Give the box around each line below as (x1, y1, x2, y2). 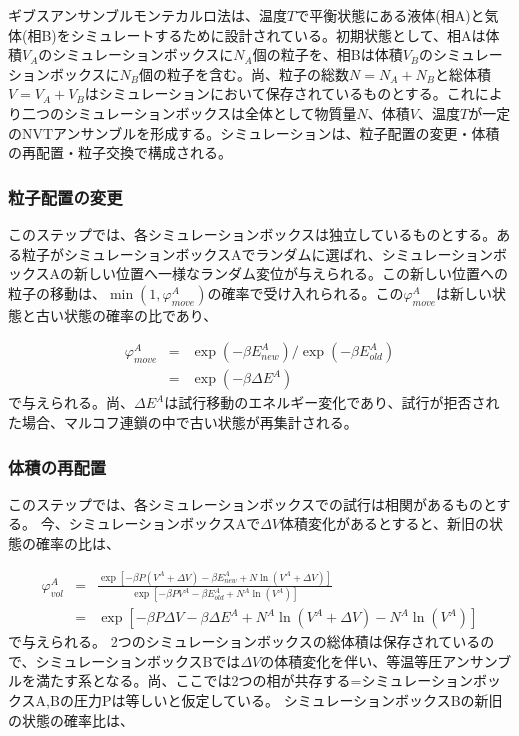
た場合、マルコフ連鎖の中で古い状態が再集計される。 (8, 412, 358, 432)
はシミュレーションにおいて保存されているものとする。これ (84, 83, 475, 104)
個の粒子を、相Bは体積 (252, 44, 403, 65)
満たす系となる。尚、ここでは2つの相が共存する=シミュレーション (35, 670, 473, 691)
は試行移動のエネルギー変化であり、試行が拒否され (164, 392, 500, 413)
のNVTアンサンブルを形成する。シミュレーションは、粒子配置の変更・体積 (8, 122, 500, 143)
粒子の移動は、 (8, 282, 106, 303)
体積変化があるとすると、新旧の (280, 513, 490, 534)
